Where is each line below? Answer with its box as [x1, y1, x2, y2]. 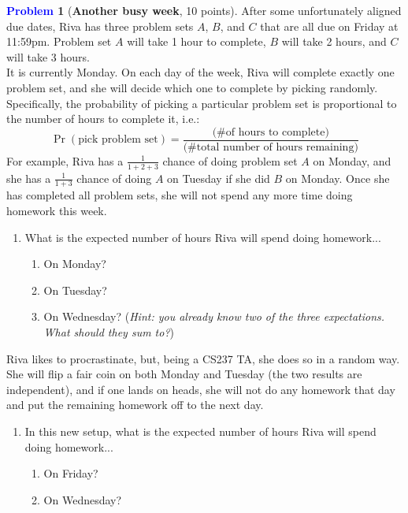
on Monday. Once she [285, 169, 390, 186]
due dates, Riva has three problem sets [6, 17, 194, 34]
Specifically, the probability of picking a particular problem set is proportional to [6, 95, 397, 111]
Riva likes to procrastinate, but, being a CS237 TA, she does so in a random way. [6, 350, 400, 366]
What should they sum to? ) [43, 324, 175, 340]
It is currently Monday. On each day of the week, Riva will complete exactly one [6, 64, 395, 80]
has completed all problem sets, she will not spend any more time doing [6, 187, 353, 203]
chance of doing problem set [162, 152, 298, 169]
